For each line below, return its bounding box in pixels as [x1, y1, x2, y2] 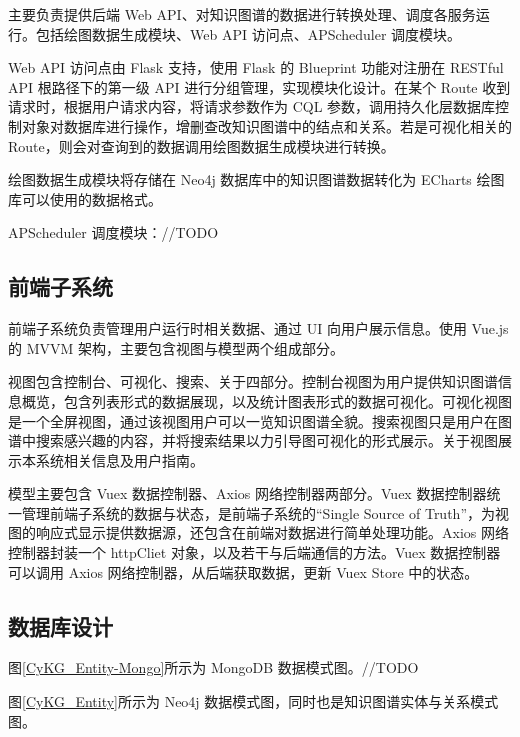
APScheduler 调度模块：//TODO [8, 222, 219, 243]
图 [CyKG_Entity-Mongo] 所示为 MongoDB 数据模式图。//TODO [8, 657, 419, 678]
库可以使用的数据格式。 [8, 188, 162, 209]
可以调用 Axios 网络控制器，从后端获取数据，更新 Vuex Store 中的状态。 [8, 561, 479, 582]
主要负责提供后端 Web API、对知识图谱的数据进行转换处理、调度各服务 [8, 4, 476, 24]
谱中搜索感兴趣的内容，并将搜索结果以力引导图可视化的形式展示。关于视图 [8, 430, 498, 451]
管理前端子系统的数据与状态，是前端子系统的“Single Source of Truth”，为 [21, 502, 495, 523]
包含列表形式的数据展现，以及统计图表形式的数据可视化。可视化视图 [63, 390, 512, 411]
